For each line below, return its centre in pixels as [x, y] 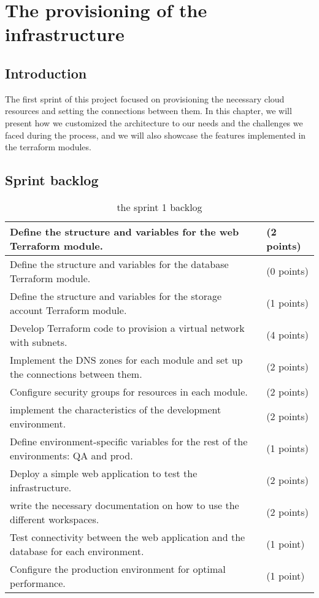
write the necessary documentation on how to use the [125, 505]
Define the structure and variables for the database [119, 264]
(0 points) [287, 271]
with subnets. [39, 342]
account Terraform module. [68, 310]
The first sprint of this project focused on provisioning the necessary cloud [145, 98]
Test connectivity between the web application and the [128, 537]
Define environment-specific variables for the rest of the [129, 441]
